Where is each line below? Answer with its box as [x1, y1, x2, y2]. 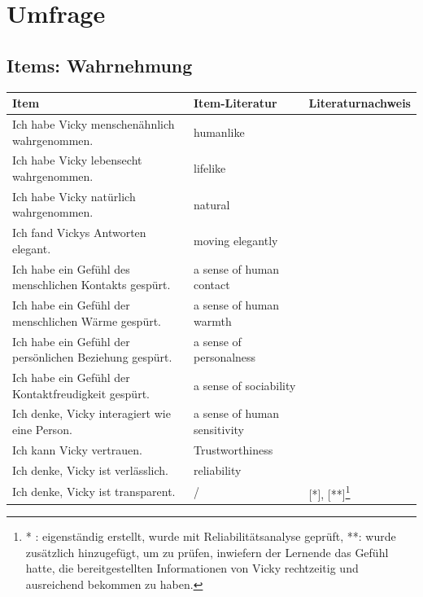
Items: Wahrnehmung [7, 52, 193, 77]
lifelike [194, 160, 226, 177]
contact [194, 276, 230, 293]
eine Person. [12, 421, 72, 438]
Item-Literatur [194, 94, 277, 112]
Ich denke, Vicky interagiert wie [12, 405, 171, 422]
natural [194, 195, 230, 213]
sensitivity [194, 421, 245, 438]
